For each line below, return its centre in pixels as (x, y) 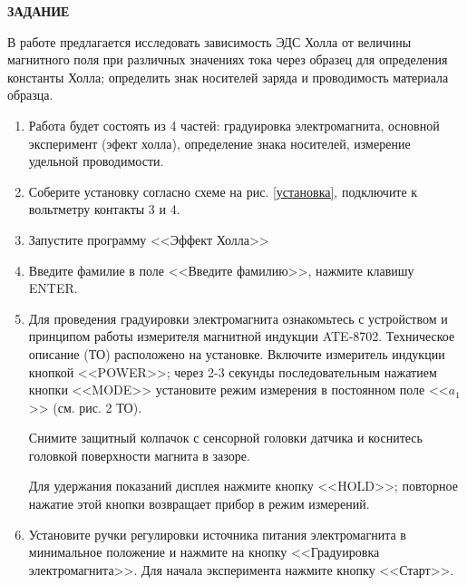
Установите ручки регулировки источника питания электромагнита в (217, 534)
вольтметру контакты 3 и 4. (104, 209)
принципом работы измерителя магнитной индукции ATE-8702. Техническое (242, 336)
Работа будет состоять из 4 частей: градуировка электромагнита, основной (234, 125)
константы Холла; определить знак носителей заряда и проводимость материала (228, 77)
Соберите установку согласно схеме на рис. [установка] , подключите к (223, 191)
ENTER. (53, 288)
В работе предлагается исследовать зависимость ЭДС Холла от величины (209, 41)
